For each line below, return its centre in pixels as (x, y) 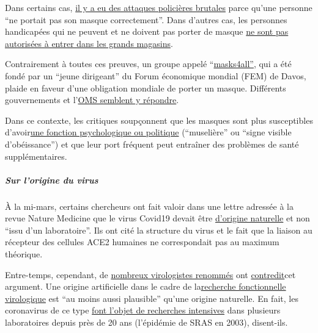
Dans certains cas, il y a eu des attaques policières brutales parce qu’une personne (159, 7)
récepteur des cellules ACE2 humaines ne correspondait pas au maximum (142, 242)
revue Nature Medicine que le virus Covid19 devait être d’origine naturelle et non (157, 218)
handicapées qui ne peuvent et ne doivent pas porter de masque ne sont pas (147, 31)
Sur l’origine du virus (52, 180)
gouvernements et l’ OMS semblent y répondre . (92, 100)
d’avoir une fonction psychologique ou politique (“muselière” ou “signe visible (148, 132)
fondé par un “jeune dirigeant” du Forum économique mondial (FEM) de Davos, (156, 75)
